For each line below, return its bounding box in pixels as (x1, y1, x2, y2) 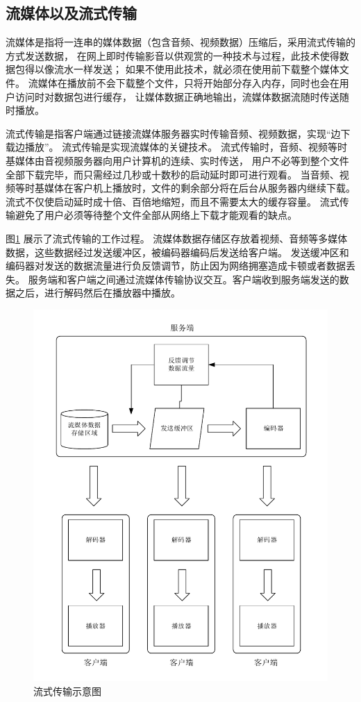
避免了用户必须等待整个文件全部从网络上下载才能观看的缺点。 (15, 208, 297, 222)
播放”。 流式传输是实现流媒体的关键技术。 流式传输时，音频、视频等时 (24, 140, 347, 154)
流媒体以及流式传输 (6, 2, 137, 24)
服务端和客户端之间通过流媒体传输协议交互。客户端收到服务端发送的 (28, 271, 339, 286)
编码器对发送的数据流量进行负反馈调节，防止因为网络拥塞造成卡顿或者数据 (6, 258, 346, 273)
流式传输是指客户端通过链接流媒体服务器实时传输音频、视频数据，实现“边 (6, 126, 341, 140)
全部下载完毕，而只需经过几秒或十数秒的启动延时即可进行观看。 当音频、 (6, 167, 339, 181)
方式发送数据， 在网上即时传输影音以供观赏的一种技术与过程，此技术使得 (6, 48, 339, 62)
